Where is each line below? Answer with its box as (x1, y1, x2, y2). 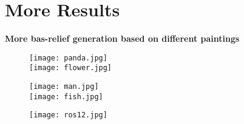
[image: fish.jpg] (29, 92, 103, 101)
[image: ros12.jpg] (29, 111, 107, 120)
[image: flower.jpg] (29, 64, 112, 73)
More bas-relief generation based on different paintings (5, 32, 240, 45)
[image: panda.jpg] (29, 53, 107, 62)
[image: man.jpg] (29, 82, 99, 91)
